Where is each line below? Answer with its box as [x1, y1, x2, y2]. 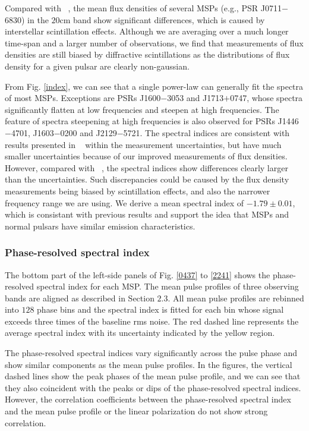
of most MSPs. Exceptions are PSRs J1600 [5, 92, 161, 104]
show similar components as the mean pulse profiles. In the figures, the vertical [5, 358, 292, 370]
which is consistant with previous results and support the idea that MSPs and [5, 208, 289, 221]
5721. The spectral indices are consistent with [123, 126, 290, 139]
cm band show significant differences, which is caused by [59, 13, 265, 26]
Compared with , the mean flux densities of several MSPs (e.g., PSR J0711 [5, 2, 282, 14]
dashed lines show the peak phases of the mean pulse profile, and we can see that [5, 370, 301, 382]
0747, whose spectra [230, 92, 303, 104]
